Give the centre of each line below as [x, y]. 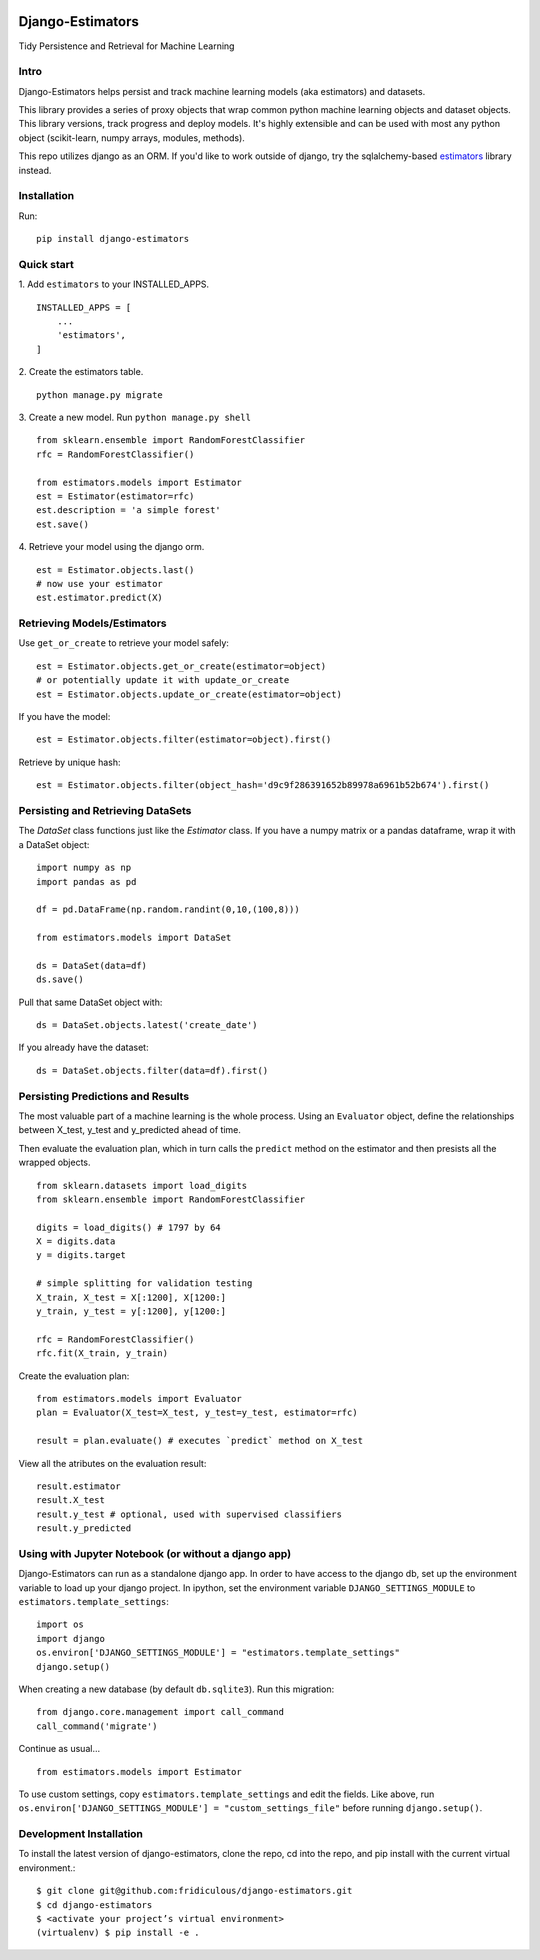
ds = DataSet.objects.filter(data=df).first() [152, 1070]
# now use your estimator [100, 583]
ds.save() [60, 979]
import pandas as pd [86, 881]
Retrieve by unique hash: [69, 762]
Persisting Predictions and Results [104, 1096]
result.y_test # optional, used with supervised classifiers [189, 1514]
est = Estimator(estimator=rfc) [115, 496]
